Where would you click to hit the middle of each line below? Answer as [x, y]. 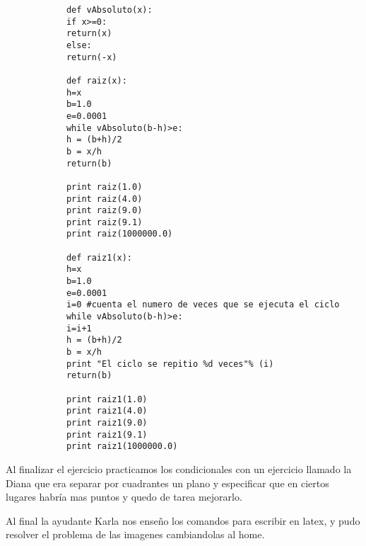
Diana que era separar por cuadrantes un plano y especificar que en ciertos [167, 483]
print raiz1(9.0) [107, 422]
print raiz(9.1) [104, 222]
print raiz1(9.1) [107, 434]
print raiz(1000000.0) [119, 234]
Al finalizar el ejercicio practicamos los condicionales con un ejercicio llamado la [179, 468]
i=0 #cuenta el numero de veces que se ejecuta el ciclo [203, 305]
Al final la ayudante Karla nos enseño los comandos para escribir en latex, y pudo [183, 520]
